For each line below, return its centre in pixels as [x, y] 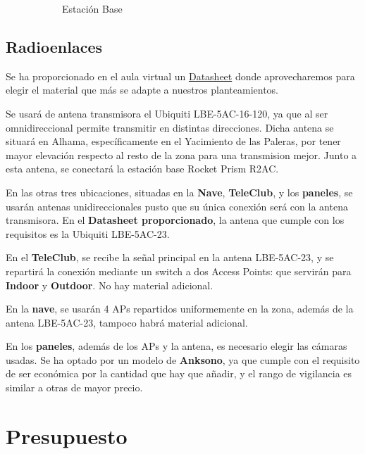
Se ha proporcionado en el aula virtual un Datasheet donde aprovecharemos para [180, 76]
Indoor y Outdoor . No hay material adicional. [110, 285]
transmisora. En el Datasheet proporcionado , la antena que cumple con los [175, 220]
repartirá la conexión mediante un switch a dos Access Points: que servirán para [179, 271]
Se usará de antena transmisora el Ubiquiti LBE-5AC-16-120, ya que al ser [167, 113]
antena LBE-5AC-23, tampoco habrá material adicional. [127, 322]
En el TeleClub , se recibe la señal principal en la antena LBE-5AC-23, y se [170, 257]
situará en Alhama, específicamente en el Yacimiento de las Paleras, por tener [173, 141]
